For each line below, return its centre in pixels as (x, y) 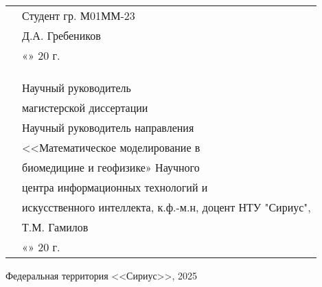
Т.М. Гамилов (55, 227)
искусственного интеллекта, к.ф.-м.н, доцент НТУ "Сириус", (166, 207)
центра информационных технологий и (115, 187)
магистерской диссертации (85, 107)
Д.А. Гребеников (61, 35)
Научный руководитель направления (108, 127)
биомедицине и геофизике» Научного (111, 167)
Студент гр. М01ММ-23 (79, 15)
